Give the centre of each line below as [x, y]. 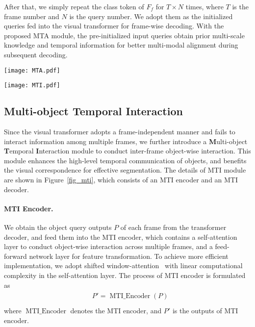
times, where [204, 6]
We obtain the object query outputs [58, 227]
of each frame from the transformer [173, 227]
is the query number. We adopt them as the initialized [151, 16]
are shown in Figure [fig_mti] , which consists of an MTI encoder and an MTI [121, 180]
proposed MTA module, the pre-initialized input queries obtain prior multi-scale [124, 35]
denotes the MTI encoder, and [116, 311]
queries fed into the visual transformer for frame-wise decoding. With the [114, 26]
